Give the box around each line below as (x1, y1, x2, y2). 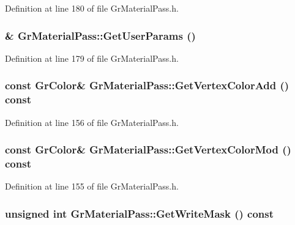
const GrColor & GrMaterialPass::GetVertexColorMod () (5, 142, 291, 157)
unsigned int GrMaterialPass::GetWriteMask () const (5, 205, 274, 221)
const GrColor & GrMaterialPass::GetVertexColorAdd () (5, 78, 289, 93)
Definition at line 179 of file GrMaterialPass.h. (5, 51, 179, 64)
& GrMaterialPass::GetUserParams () (5, 28, 196, 43)
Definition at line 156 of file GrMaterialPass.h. (5, 116, 179, 128)
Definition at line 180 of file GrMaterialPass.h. (5, 2, 179, 14)
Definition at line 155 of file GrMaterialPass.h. (5, 180, 179, 193)
